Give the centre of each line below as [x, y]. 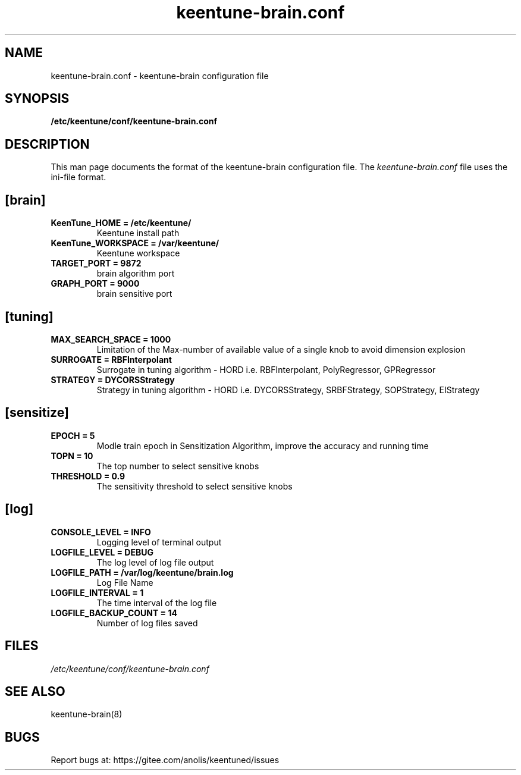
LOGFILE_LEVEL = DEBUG [102, 552]
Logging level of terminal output [159, 542]
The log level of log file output [155, 562]
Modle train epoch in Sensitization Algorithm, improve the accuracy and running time [263, 445]
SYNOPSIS [37, 99]
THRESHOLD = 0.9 [88, 476]
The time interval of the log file [157, 603]
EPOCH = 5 [73, 435]
